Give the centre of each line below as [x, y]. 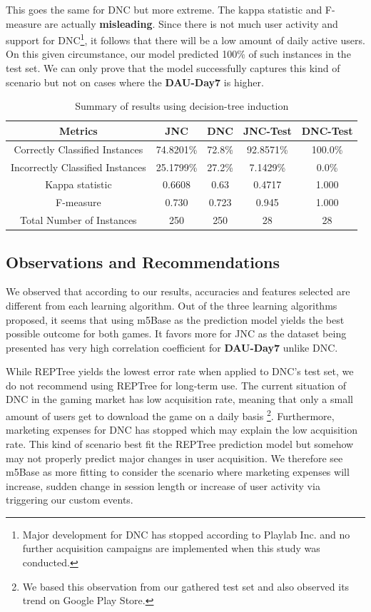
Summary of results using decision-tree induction [182, 106]
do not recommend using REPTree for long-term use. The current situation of [176, 385]
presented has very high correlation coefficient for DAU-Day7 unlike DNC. [172, 347]
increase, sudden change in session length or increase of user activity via [163, 485]
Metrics [78, 130]
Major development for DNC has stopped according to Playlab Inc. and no [186, 534]
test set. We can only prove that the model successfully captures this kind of [173, 68]
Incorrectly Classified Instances [78, 167]
